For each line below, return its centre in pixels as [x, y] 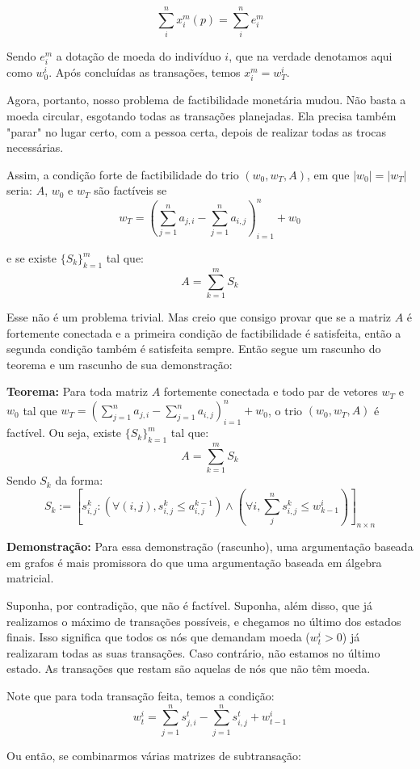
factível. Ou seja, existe [64, 433]
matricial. [30, 578]
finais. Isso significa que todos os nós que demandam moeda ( [158, 637]
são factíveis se [130, 190]
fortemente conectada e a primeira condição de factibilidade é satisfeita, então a [204, 332]
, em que [328, 174]
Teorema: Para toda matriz [77, 391]
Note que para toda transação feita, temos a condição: [141, 695]
